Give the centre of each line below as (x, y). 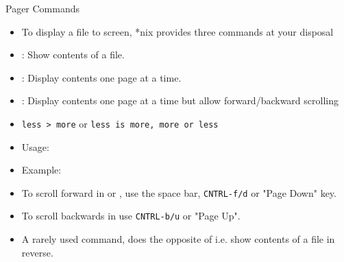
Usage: (35, 146)
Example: (41, 170)
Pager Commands (43, 8)
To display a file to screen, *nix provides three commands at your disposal (177, 31)
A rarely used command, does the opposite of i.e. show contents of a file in (178, 239)
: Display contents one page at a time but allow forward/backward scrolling (180, 100)
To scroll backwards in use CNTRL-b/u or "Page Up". (131, 216)
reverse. (37, 252)
